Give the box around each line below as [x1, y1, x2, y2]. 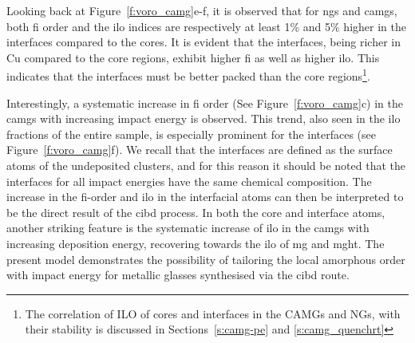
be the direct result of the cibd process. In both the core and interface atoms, [6, 203, 385, 220]
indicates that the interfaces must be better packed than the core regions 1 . [6, 65, 370, 85]
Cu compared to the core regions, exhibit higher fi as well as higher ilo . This [6, 49, 380, 65]
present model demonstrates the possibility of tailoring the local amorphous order [6, 250, 405, 267]
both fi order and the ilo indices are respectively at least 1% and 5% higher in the [6, 18, 406, 34]
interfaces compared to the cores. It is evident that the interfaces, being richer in [6, 34, 401, 50]
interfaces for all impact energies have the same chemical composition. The [6, 172, 372, 189]
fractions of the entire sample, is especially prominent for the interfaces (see [6, 125, 377, 142]
